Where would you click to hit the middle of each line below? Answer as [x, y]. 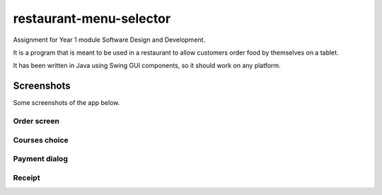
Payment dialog [41, 159]
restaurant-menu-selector [92, 18]
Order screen [36, 121]
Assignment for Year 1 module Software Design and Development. [109, 40]
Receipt [27, 177]
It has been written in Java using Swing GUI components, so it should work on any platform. [147, 66]
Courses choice [41, 140]
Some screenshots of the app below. [66, 103]
